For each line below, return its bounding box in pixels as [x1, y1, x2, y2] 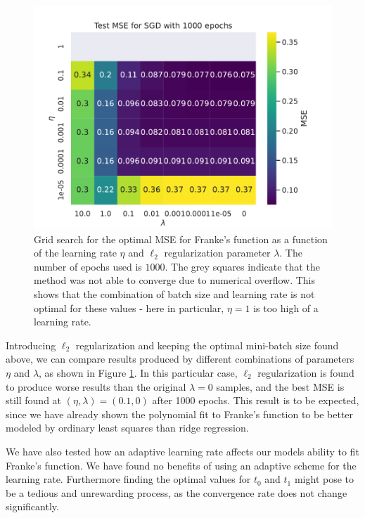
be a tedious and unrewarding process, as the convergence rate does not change [6, 485, 347, 500]
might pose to [294, 472, 354, 486]
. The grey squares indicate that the [165, 259, 320, 273]
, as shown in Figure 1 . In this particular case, [39, 365, 238, 380]
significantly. [6, 499, 59, 514]
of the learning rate [34, 245, 117, 260]
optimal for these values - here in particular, [34, 300, 224, 315]
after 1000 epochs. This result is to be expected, [152, 393, 359, 408]
